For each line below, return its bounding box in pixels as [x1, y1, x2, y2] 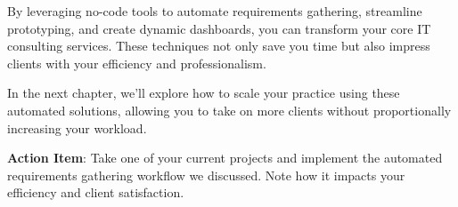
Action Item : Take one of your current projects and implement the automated [7, 148, 443, 167]
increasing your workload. [7, 118, 147, 137]
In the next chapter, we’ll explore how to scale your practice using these [7, 84, 400, 102]
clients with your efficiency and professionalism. [7, 53, 266, 72]
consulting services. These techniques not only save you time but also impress [7, 36, 430, 55]
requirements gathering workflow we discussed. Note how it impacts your [7, 165, 405, 184]
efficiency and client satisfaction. [7, 183, 184, 202]
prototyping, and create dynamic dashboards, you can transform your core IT [7, 19, 431, 37]
